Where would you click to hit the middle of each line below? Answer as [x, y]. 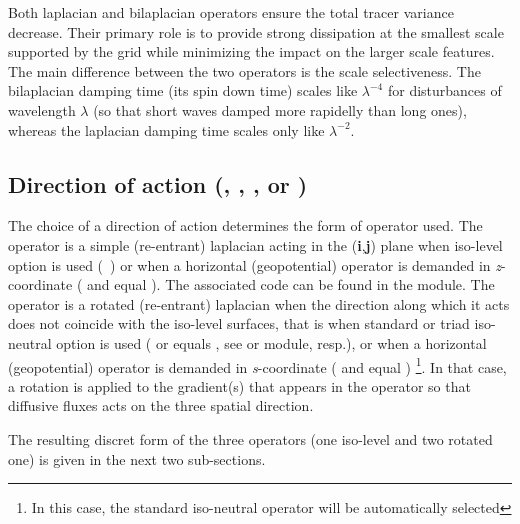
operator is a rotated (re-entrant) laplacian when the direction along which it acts [259, 303]
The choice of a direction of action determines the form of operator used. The [245, 225]
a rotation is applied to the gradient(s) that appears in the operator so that [239, 385]
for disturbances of [444, 90]
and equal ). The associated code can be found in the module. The [290, 284]
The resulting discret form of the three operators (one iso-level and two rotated [250, 438]
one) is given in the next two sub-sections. [137, 458]
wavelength [42, 109]
